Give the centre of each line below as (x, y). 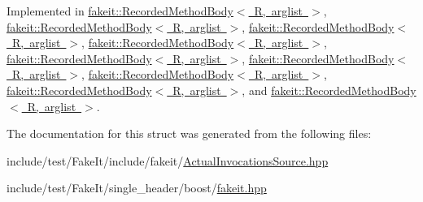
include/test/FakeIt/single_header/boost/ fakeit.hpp (137, 188)
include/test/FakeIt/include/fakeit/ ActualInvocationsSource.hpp (168, 160)
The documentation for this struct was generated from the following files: (189, 133)
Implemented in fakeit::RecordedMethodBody (120, 11)
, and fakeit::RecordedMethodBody (329, 90)
